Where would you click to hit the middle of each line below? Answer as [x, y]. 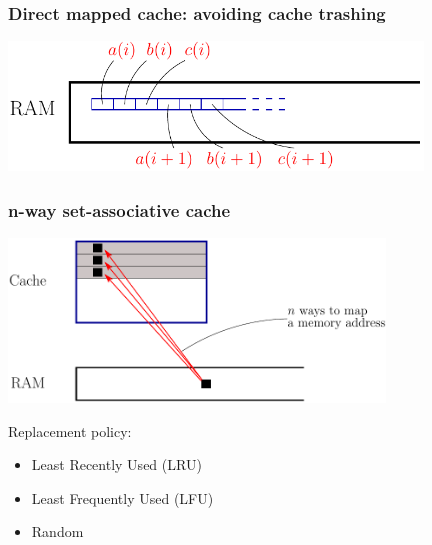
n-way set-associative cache [119, 209]
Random [57, 531]
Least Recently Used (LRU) [116, 464]
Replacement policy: [70, 430]
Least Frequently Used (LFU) [122, 497]
